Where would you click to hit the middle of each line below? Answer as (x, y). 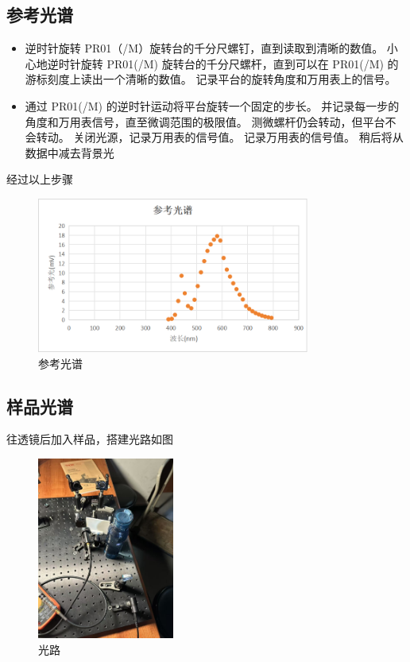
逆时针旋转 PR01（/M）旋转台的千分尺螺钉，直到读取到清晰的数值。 (204, 48)
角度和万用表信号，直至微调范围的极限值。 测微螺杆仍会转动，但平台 (205, 121)
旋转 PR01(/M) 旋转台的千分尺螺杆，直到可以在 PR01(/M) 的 (240, 63)
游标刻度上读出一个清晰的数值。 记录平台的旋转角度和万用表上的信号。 (211, 79)
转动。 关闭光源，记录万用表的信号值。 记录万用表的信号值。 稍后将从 (220, 137)
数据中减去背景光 (70, 152)
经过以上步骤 (40, 179)
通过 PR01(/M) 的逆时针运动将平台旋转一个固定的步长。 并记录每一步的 (212, 105)
